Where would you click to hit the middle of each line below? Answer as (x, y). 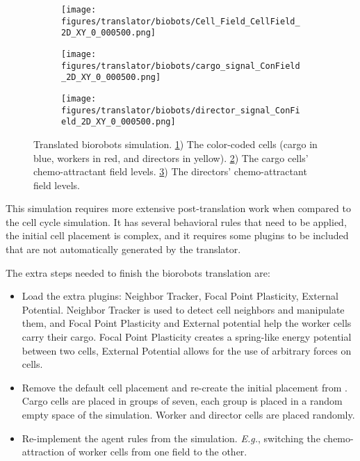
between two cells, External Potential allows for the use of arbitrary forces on (187, 350)
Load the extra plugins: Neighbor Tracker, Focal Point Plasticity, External (180, 296)
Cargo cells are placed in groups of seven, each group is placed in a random (182, 401)
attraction (43, 452)
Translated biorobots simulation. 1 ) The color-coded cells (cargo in (175, 144)
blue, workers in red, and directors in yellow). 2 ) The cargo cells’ (171, 157)
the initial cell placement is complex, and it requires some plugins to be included (177, 235)
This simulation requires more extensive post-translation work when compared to (178, 208)
